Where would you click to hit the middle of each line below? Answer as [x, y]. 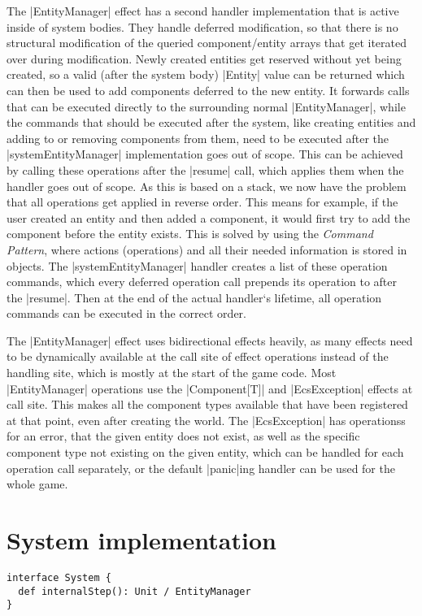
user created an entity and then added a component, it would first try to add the [209, 217]
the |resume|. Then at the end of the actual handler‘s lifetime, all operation [194, 297]
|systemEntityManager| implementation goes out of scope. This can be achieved [205, 154]
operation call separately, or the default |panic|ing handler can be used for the [201, 468]
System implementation [141, 540]
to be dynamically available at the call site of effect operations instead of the [198, 356]
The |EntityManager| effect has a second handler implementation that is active [203, 11]
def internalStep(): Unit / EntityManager [135, 591]
